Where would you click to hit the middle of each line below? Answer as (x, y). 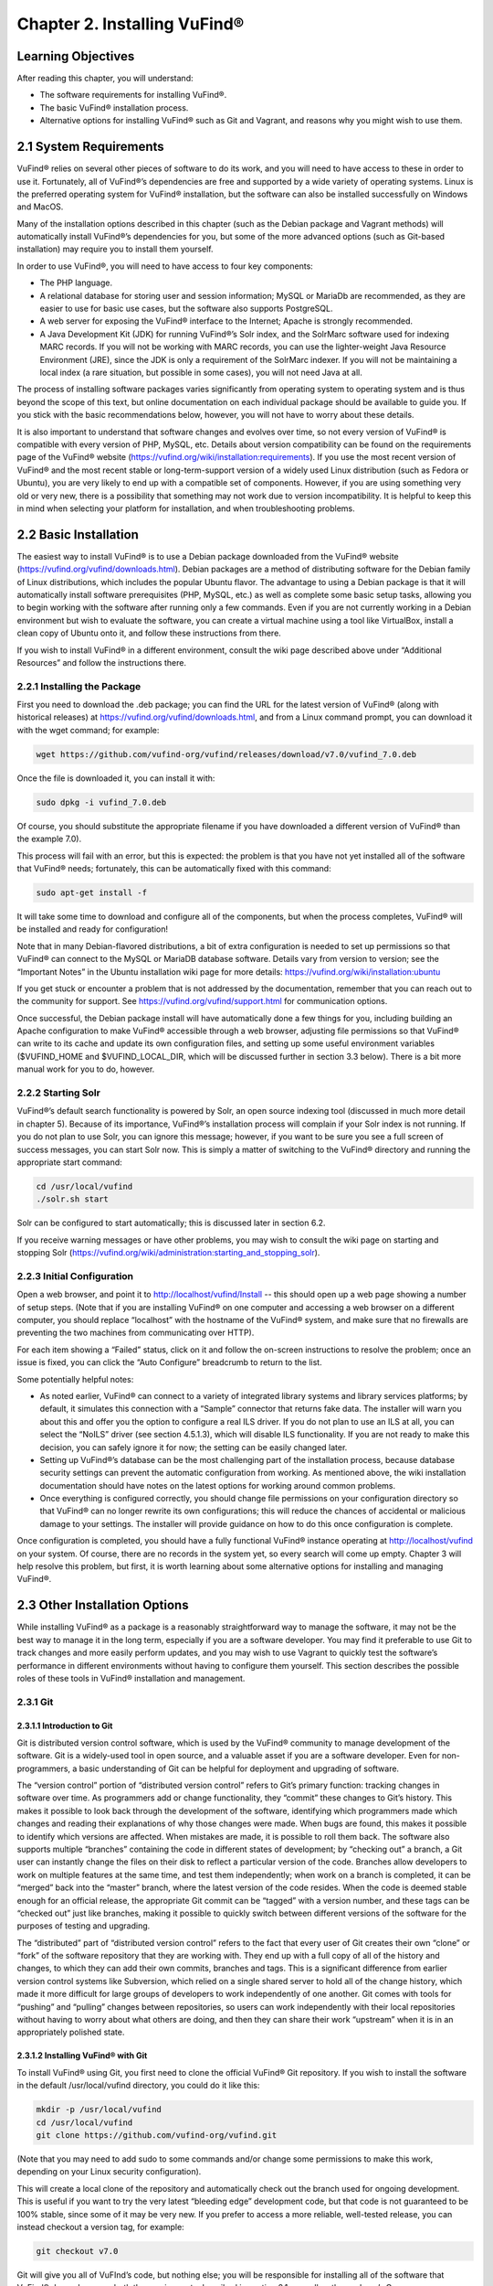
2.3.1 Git (35, 1702)
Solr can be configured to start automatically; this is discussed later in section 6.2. (171, 1223)
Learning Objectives (76, 56)
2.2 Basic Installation (78, 534)
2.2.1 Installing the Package (79, 686)
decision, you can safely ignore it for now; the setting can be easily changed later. (194, 1447)
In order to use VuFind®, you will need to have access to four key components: (165, 266)
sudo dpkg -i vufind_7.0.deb (101, 802)
